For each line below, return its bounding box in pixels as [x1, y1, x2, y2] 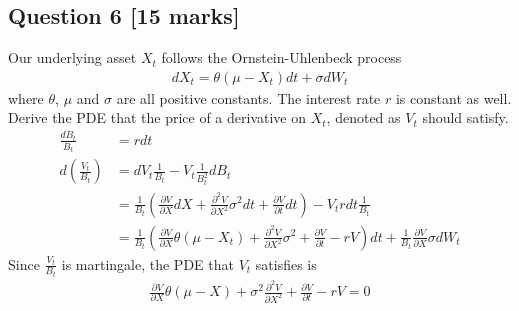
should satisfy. [422, 107, 509, 128]
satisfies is [255, 253, 317, 274]
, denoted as [326, 107, 401, 128]
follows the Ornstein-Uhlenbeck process [161, 47, 402, 68]
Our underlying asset [8, 47, 137, 68]
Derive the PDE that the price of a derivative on [8, 107, 307, 128]
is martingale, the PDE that [61, 253, 234, 274]
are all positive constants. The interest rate [116, 87, 381, 108]
